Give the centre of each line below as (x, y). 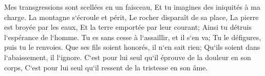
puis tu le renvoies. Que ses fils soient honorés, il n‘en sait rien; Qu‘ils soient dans (132, 47)
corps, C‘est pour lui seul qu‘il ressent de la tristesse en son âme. (106, 67)
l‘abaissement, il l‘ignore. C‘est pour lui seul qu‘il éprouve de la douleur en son (128, 57)
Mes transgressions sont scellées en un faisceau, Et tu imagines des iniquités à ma (132, 7)
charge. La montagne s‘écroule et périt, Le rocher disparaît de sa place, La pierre (131, 17)
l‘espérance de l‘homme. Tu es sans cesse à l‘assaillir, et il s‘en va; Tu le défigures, (133, 37)
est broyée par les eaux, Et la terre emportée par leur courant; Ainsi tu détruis (128, 27)
